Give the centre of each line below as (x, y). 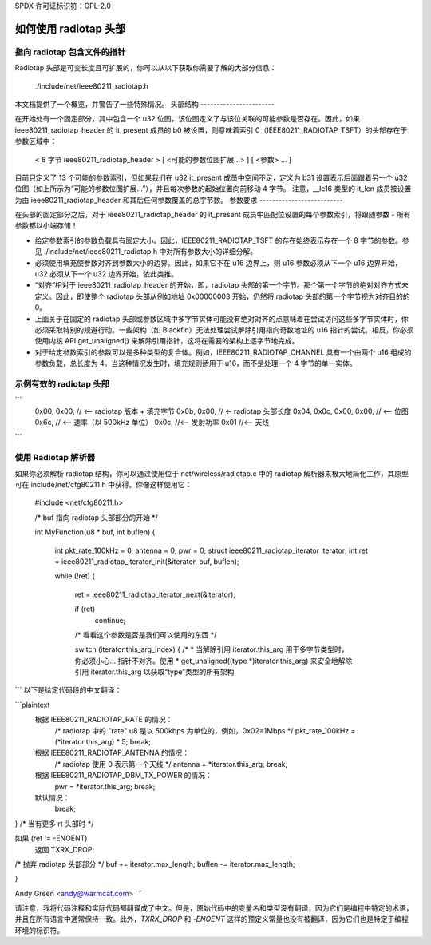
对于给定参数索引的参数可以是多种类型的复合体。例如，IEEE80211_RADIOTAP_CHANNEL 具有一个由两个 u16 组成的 (223, 352)
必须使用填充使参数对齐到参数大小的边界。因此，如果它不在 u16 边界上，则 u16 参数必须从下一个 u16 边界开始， (218, 263)
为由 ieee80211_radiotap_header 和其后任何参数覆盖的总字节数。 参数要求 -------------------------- (179, 200)
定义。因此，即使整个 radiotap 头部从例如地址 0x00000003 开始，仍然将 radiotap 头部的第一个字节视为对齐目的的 (222, 296)
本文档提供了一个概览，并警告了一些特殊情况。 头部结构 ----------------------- (144, 104)
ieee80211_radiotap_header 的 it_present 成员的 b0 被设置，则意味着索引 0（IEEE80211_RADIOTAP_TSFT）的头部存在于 (211, 130)
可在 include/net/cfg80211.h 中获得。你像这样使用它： (103, 484)
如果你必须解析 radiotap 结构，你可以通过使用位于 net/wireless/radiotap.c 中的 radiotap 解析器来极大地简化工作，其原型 (212, 473)
